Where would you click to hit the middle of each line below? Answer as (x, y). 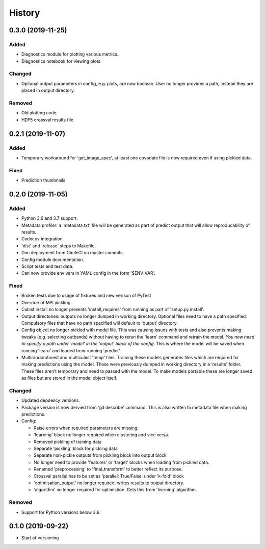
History (25, 13)
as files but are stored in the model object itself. (69, 378)
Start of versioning (40, 538)
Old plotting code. (40, 113)
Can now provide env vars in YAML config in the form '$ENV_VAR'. (88, 273)
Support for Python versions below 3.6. (61, 512)
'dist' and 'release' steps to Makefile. (58, 246)
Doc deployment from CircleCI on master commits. (73, 253)
